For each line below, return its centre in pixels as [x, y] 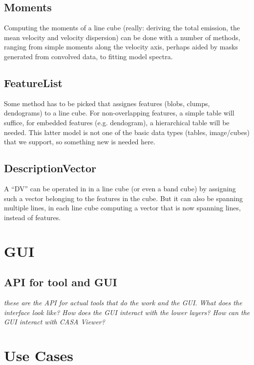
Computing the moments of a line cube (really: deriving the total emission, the [122, 28]
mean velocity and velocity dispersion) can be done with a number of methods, [122, 37]
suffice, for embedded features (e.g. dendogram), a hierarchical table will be [117, 122]
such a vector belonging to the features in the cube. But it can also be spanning [124, 198]
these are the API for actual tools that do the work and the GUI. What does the [123, 302]
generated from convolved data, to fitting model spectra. [88, 56]
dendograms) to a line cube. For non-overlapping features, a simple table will [119, 113]
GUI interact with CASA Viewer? [54, 322]
